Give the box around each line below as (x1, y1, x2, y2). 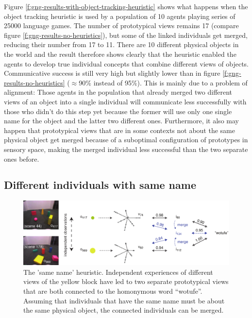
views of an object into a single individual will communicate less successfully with (4, 96, 247, 106)
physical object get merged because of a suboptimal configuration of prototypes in (4, 134, 248, 145)
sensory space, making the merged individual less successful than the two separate (4, 144, 248, 154)
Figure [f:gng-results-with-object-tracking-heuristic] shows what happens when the (4, 1, 248, 11)
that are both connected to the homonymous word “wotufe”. (23, 285, 202, 296)
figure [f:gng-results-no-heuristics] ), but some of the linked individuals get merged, (4, 30, 248, 40)
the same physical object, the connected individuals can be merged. (23, 305, 224, 315)
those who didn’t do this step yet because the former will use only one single (4, 106, 232, 116)
